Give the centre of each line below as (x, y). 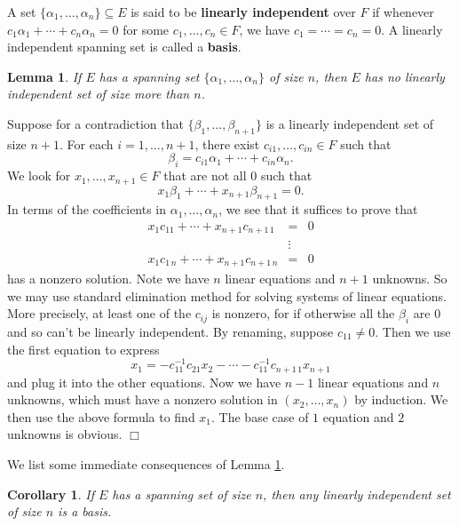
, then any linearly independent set (357, 494)
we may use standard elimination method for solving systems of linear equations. (227, 295)
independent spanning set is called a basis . (124, 47)
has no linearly (404, 76)
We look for (39, 175)
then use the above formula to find (101, 416)
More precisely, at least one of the (99, 313)
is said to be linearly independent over (243, 12)
